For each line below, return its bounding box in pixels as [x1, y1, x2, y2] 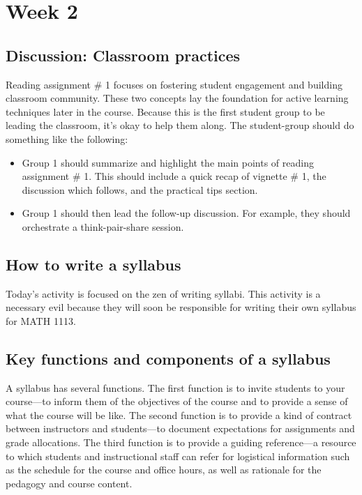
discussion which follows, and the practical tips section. [22, 182, 258, 197]
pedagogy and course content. [6, 475, 133, 490]
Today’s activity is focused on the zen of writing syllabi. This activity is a [6, 286, 321, 300]
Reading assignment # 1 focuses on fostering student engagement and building [6, 77, 342, 91]
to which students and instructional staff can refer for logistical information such [6, 448, 350, 463]
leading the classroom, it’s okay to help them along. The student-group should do [6, 118, 354, 132]
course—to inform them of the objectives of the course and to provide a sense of [6, 394, 348, 409]
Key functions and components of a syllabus [6, 347, 331, 369]
